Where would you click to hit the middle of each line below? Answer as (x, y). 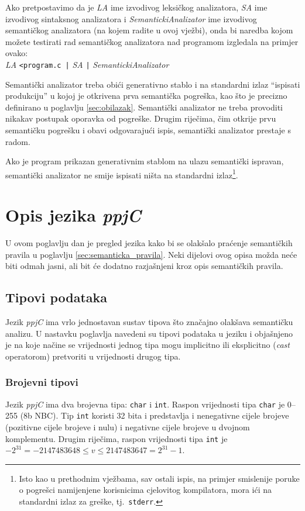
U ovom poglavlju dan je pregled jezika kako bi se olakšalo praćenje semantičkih (149, 243)
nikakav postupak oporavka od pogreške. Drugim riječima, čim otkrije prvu (141, 118)
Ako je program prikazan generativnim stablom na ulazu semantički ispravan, (145, 161)
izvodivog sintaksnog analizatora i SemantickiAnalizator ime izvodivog (131, 18)
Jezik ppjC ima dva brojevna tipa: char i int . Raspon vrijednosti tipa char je (145, 404)
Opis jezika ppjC (73, 215)
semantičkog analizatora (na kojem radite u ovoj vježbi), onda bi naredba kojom (149, 30)
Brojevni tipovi (42, 382)
